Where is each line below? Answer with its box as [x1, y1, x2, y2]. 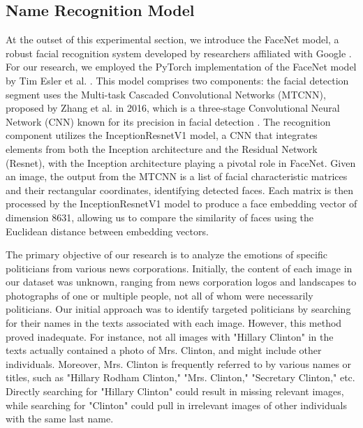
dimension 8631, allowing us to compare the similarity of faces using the [6, 209, 314, 224]
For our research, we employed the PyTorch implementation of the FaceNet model [6, 59, 357, 74]
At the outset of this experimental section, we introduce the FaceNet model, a [6, 32, 339, 47]
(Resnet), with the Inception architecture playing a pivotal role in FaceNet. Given [6, 155, 356, 170]
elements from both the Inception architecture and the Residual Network [6, 141, 318, 156]
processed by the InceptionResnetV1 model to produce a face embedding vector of [6, 196, 357, 211]
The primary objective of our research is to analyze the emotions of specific [6, 247, 327, 262]
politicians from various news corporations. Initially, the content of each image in [6, 260, 353, 275]
